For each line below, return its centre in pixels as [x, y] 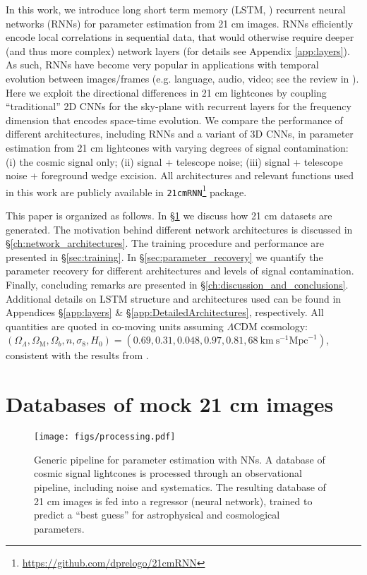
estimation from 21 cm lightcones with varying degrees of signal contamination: [177, 147]
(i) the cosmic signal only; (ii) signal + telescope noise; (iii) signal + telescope [174, 161]
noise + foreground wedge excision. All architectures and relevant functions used [180, 175]
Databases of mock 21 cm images [170, 404]
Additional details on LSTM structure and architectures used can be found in [174, 298]
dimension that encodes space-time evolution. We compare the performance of [174, 120]
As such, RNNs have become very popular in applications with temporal [162, 65]
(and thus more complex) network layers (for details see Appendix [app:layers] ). [178, 50]
